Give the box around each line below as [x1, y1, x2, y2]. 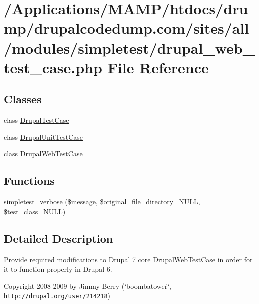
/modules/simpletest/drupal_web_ [4, 37, 255, 58]
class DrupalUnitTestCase [4, 131, 83, 142]
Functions [4, 173, 55, 188]
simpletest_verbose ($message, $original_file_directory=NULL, [4, 196, 200, 207]
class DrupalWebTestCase [4, 148, 83, 159]
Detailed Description [4, 230, 113, 246]
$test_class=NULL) [4, 206, 66, 216]
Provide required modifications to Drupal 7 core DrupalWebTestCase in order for [4, 254, 253, 264]
